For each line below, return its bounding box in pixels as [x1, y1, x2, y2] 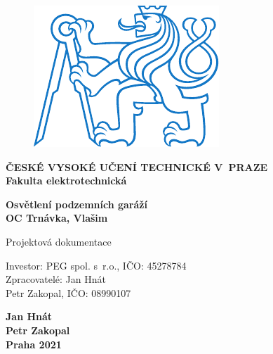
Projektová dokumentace [6, 234, 112, 248]
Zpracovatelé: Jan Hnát [6, 272, 106, 286]
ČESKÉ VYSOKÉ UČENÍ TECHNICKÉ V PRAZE [6, 159, 268, 174]
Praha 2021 [6, 336, 62, 351]
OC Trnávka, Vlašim [6, 210, 108, 225]
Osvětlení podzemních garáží [6, 196, 147, 211]
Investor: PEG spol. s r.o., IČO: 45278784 [6, 258, 187, 272]
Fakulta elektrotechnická [6, 173, 127, 188]
